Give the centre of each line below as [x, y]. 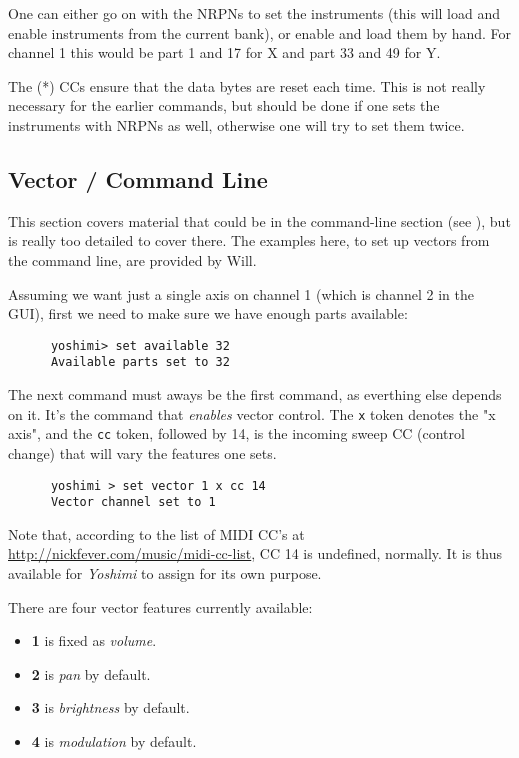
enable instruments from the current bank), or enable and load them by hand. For [260, 32]
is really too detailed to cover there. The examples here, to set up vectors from [249, 240]
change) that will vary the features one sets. [142, 452]
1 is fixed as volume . [94, 640]
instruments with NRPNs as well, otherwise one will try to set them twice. [236, 124]
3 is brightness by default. [110, 707]
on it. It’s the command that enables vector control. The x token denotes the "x [252, 413]
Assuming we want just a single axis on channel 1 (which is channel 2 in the [241, 293]
